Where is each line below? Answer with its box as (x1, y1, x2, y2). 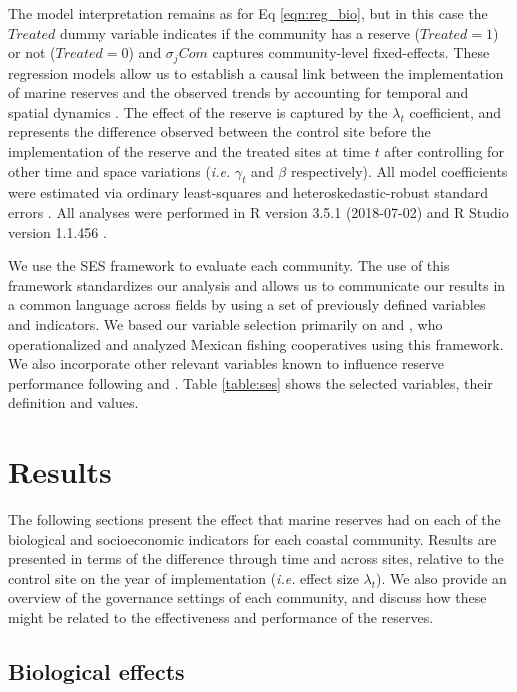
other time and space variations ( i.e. (8, 160, 231, 181)
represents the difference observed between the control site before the (8, 121, 431, 142)
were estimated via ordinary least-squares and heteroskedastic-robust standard (8, 182, 488, 203)
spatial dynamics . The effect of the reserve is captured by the (8, 101, 388, 122)
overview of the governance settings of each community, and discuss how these (8, 587, 487, 608)
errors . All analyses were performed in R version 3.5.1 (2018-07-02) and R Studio (8, 202, 509, 222)
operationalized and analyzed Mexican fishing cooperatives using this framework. (8, 333, 504, 354)
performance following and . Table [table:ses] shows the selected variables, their (8, 372, 493, 393)
